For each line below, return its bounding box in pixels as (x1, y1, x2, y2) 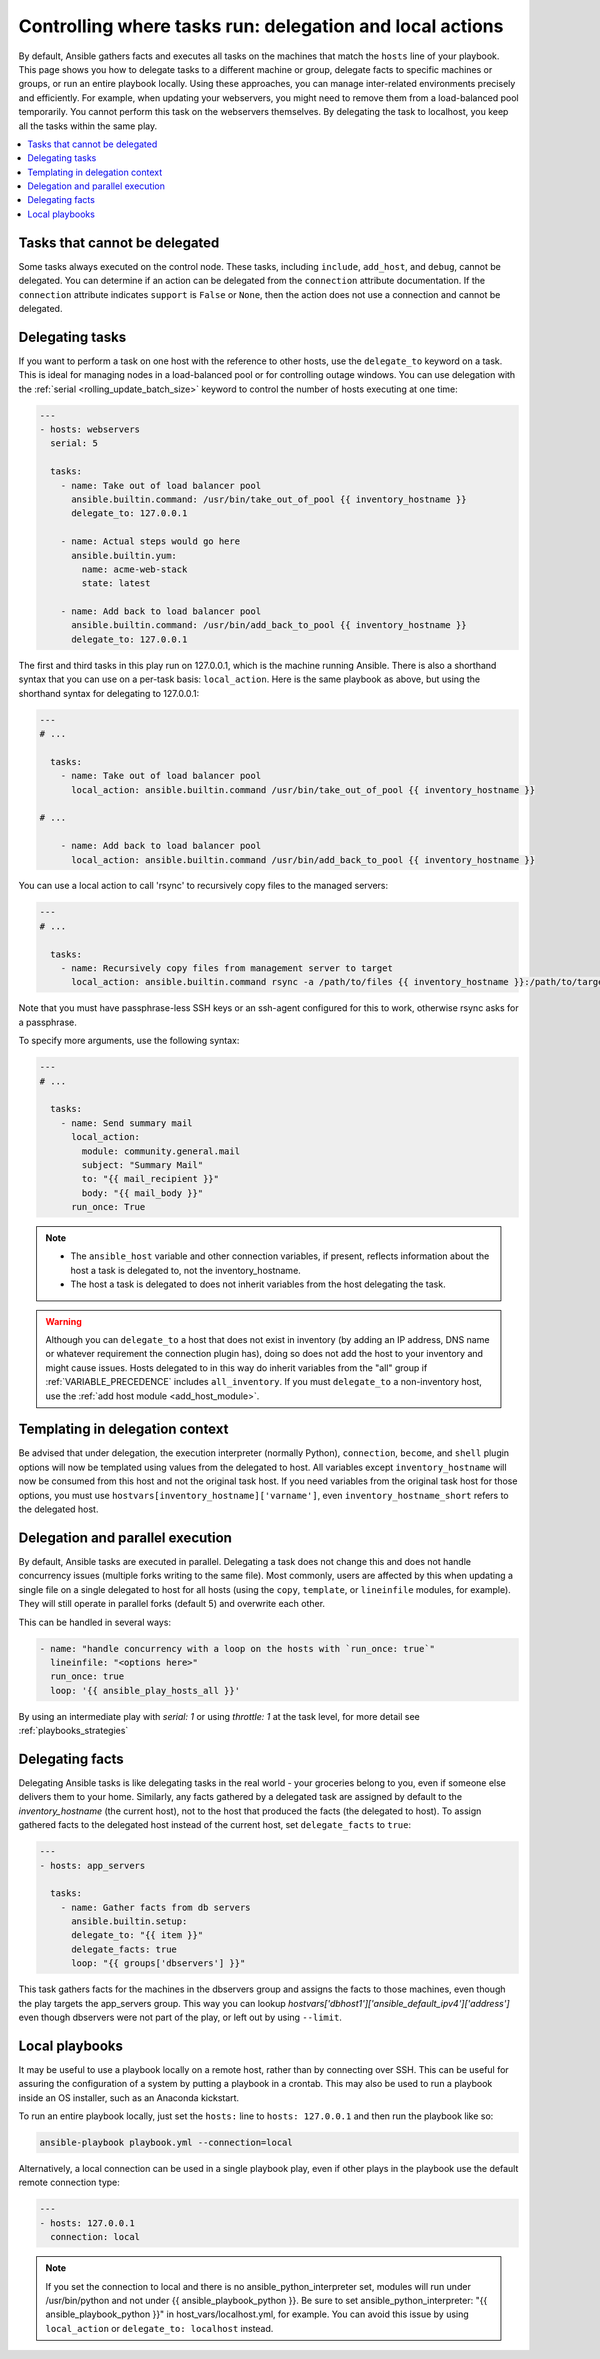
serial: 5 (50, 438, 99, 449)
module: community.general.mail (81, 1145, 240, 1157)
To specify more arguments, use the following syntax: (18, 1035, 240, 1047)
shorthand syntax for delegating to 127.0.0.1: (18, 687, 200, 699)
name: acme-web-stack (81, 563, 188, 575)
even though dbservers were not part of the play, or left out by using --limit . (18, 2011, 342, 2023)
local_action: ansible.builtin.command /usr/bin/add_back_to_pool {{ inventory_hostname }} (71, 854, 535, 865)
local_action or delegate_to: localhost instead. (45, 2322, 274, 2334)
